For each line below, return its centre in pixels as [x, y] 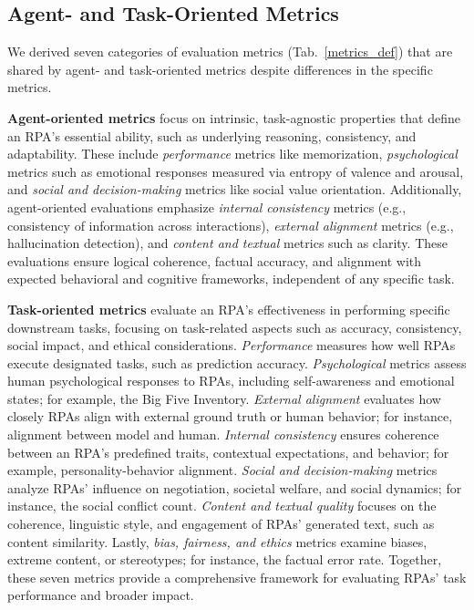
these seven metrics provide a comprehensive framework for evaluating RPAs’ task [237, 577]
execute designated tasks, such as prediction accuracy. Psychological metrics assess [237, 362]
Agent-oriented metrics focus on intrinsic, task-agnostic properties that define [234, 117]
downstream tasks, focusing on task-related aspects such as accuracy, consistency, [235, 327]
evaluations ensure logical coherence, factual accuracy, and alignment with [215, 260]
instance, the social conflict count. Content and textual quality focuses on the [222, 506]
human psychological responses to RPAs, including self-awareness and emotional [231, 381]
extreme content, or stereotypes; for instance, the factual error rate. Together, [225, 559]
